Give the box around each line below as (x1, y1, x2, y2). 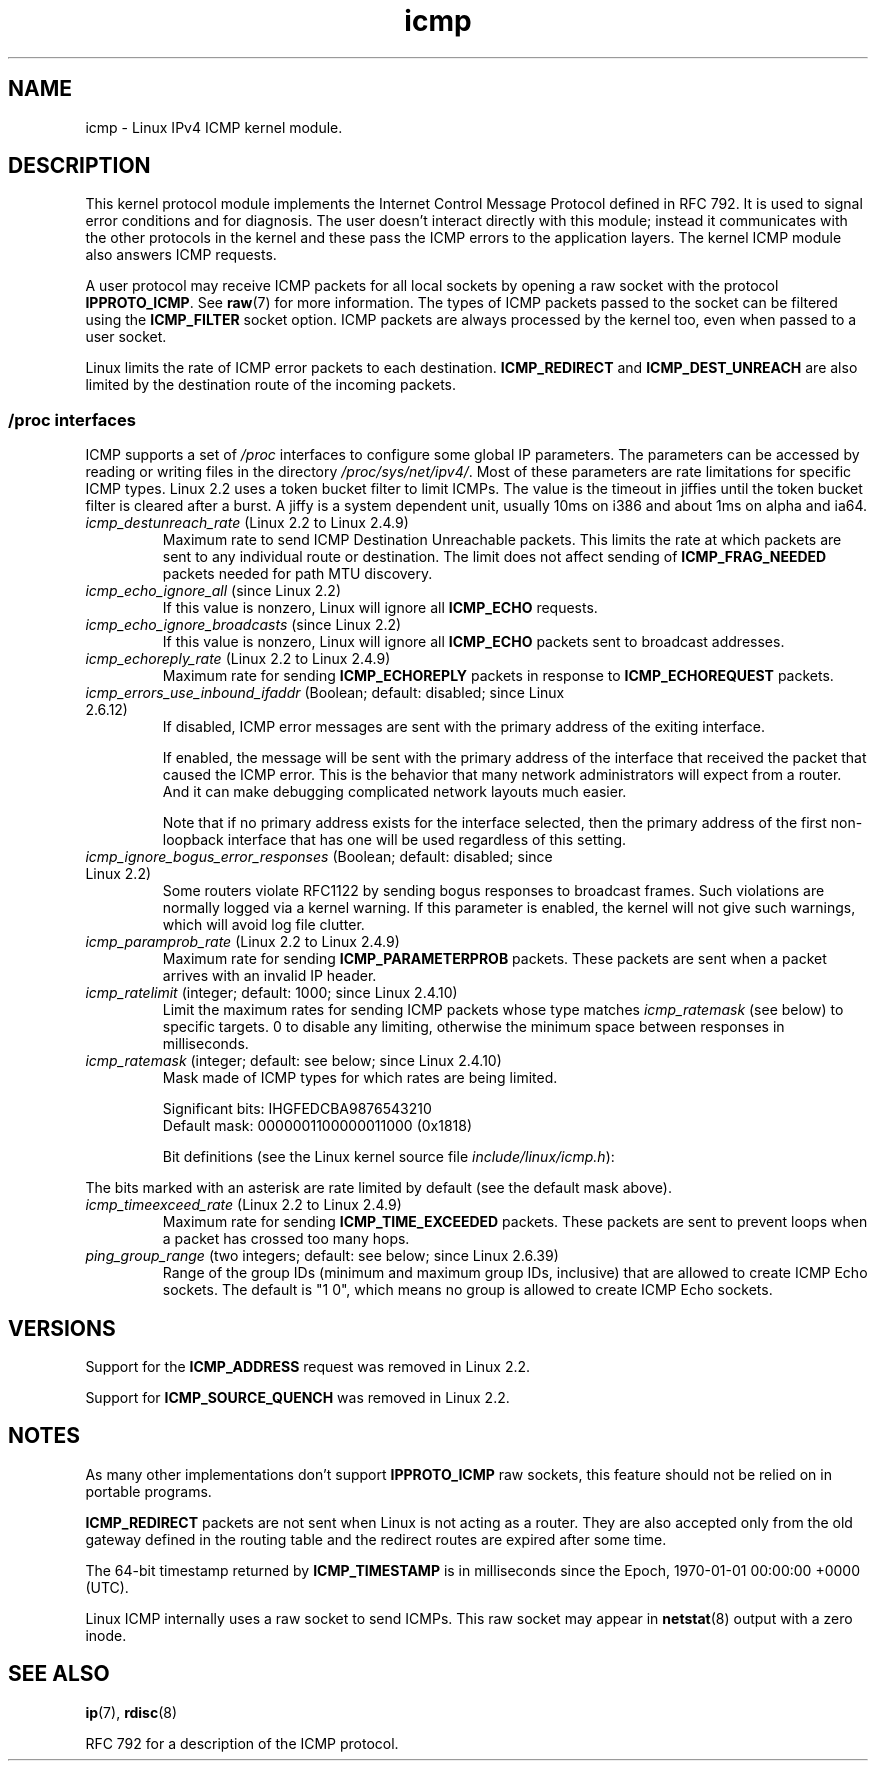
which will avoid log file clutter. (162, 916, 365, 934)
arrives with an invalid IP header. (162, 967, 377, 985)
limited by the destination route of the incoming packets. (85, 376, 457, 394)
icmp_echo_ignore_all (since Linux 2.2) (85, 582, 342, 600)
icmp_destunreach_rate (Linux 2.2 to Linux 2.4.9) (85, 514, 409, 532)
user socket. (85, 328, 167, 346)
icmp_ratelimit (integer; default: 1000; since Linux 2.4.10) (85, 984, 458, 1002)
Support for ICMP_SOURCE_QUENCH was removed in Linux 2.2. (85, 1389, 510, 1407)
